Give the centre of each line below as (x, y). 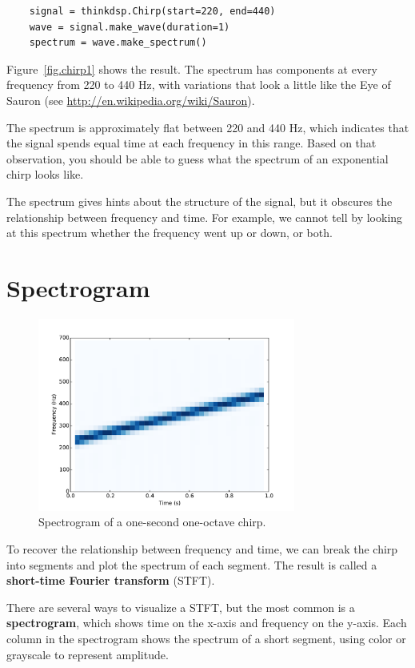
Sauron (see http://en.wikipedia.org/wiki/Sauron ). (131, 100)
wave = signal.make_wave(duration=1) (130, 27)
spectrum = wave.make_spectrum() (118, 43)
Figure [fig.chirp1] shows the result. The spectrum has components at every (192, 68)
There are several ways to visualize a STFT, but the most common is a (181, 607)
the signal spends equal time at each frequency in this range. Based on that (192, 143)
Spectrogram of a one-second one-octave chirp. (152, 522)
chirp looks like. (45, 174)
